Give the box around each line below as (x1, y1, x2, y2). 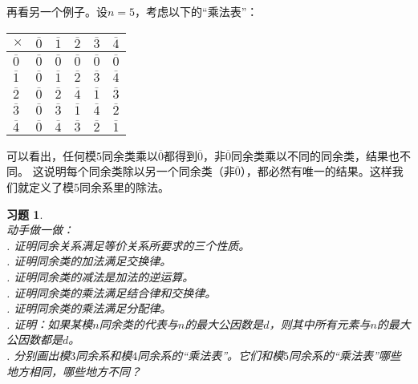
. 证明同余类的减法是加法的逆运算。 (6, 268, 194, 285)
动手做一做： (6, 221, 74, 238)
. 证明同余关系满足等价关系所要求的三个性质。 (6, 236, 250, 253)
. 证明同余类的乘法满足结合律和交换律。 (6, 284, 217, 301)
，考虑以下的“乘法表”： (135, 3, 258, 19)
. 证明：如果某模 (6, 315, 93, 332)
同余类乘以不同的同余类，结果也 (231, 147, 400, 164)
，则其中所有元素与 (269, 315, 371, 332)
